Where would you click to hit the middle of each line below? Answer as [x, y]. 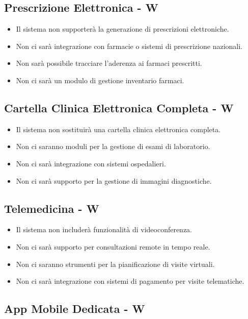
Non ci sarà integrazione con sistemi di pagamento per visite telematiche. [130, 281]
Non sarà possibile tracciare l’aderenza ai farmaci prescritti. [109, 63]
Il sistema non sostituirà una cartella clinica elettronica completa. [118, 129]
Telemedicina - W [52, 208]
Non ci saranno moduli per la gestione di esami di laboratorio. [113, 146]
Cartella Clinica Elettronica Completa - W [119, 107]
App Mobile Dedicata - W [75, 309]
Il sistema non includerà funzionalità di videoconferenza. [104, 229]
